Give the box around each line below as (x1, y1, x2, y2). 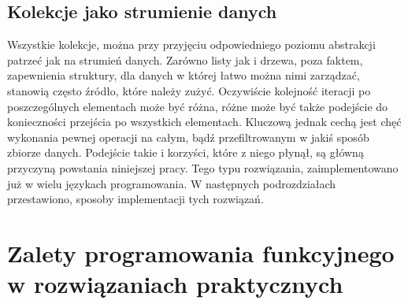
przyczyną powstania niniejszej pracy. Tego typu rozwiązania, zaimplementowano (7, 159, 399, 176)
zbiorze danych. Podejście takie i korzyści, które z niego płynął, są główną (7, 144, 364, 161)
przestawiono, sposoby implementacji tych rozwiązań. (7, 191, 264, 207)
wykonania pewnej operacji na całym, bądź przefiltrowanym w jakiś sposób (7, 128, 369, 145)
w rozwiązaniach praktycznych (7, 268, 343, 300)
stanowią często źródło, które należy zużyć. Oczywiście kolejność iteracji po (7, 82, 371, 98)
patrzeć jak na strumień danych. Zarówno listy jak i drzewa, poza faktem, (7, 51, 363, 68)
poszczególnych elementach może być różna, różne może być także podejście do (7, 98, 388, 114)
